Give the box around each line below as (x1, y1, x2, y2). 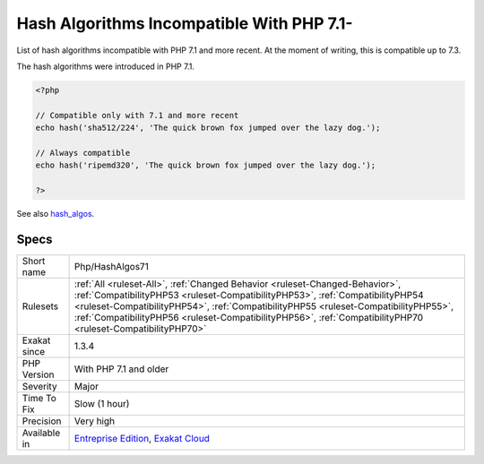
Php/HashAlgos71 (73, 260, 150, 272)
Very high (73, 415, 116, 427)
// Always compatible (35, 148, 131, 158)
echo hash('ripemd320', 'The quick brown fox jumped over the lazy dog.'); (35, 160, 376, 170)
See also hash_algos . (16, 209, 95, 219)
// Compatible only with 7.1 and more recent (35, 110, 239, 120)
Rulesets (22, 300, 58, 313)
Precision (22, 415, 62, 427)
